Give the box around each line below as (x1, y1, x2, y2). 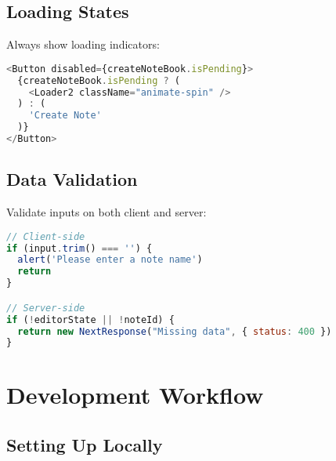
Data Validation (6, 167, 138, 191)
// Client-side (6, 230, 85, 242)
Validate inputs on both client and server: (6, 204, 207, 220)
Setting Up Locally (6, 433, 163, 457)
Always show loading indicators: (6, 36, 160, 53)
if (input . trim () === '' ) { (6, 242, 153, 254)
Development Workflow (6, 379, 264, 411)
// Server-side (6, 302, 85, 314)
